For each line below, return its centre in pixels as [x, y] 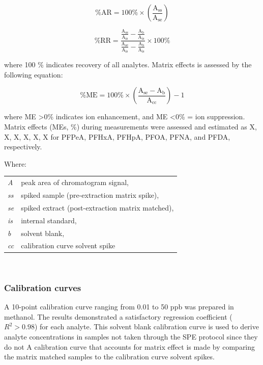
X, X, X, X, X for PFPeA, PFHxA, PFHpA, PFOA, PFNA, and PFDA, [117, 136]
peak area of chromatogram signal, [75, 182]
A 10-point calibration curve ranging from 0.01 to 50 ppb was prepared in [119, 307]
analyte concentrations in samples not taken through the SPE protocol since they [131, 337]
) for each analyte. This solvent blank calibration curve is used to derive [147, 327]
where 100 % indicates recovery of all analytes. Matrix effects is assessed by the [128, 64]
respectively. [23, 147]
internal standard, [49, 220]
